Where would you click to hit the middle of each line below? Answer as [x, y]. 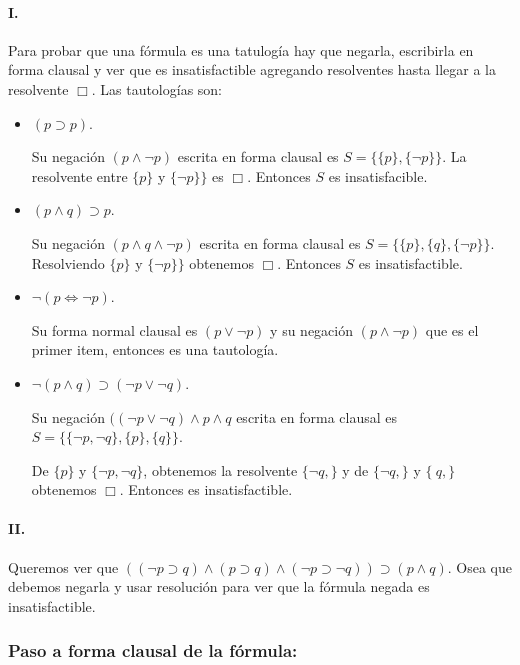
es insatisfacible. [378, 175]
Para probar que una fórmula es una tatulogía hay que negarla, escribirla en [241, 49]
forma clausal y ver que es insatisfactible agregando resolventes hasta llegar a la [252, 69]
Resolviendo [68, 262]
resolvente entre [79, 175]
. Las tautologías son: [157, 88]
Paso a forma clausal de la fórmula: [153, 650]
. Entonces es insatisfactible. [206, 489]
